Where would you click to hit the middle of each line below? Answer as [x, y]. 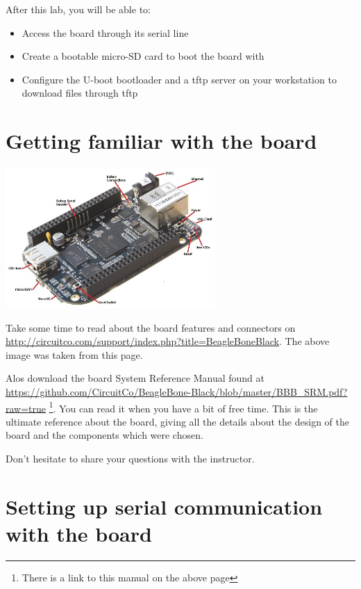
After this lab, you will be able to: [78, 9]
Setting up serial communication [164, 506]
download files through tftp [80, 93]
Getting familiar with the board [161, 141]
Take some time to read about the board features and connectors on [151, 327]
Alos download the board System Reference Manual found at [135, 378]
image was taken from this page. [74, 354]
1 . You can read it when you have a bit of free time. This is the [183, 407]
